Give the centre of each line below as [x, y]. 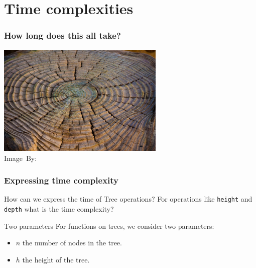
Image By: [21, 158]
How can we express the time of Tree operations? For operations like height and [128, 199]
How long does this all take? [62, 35]
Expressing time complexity [61, 180]
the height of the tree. [56, 259]
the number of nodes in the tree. [72, 243]
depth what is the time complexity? [59, 209]
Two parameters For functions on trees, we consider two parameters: [109, 226]
